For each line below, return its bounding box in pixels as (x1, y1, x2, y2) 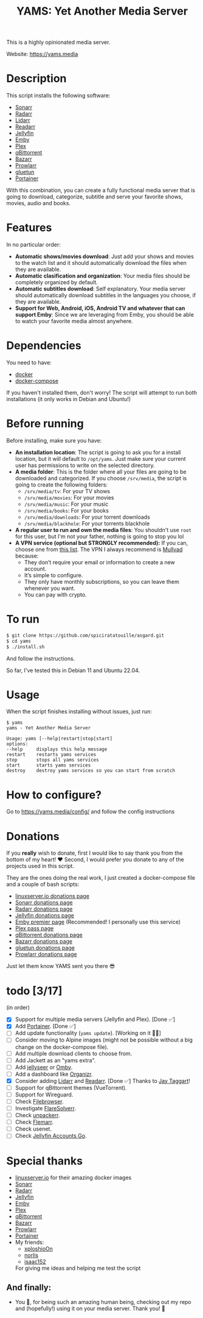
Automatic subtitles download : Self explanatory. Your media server (15, 285, 186, 293)
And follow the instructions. (6, 654, 75, 662)
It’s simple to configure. (24, 571, 83, 579)
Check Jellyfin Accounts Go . (15, 1132, 87, 1140)
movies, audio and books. (6, 200, 71, 207)
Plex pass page (15, 925, 54, 932)
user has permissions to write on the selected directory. (15, 461, 155, 469)
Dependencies (6, 339, 81, 352)
